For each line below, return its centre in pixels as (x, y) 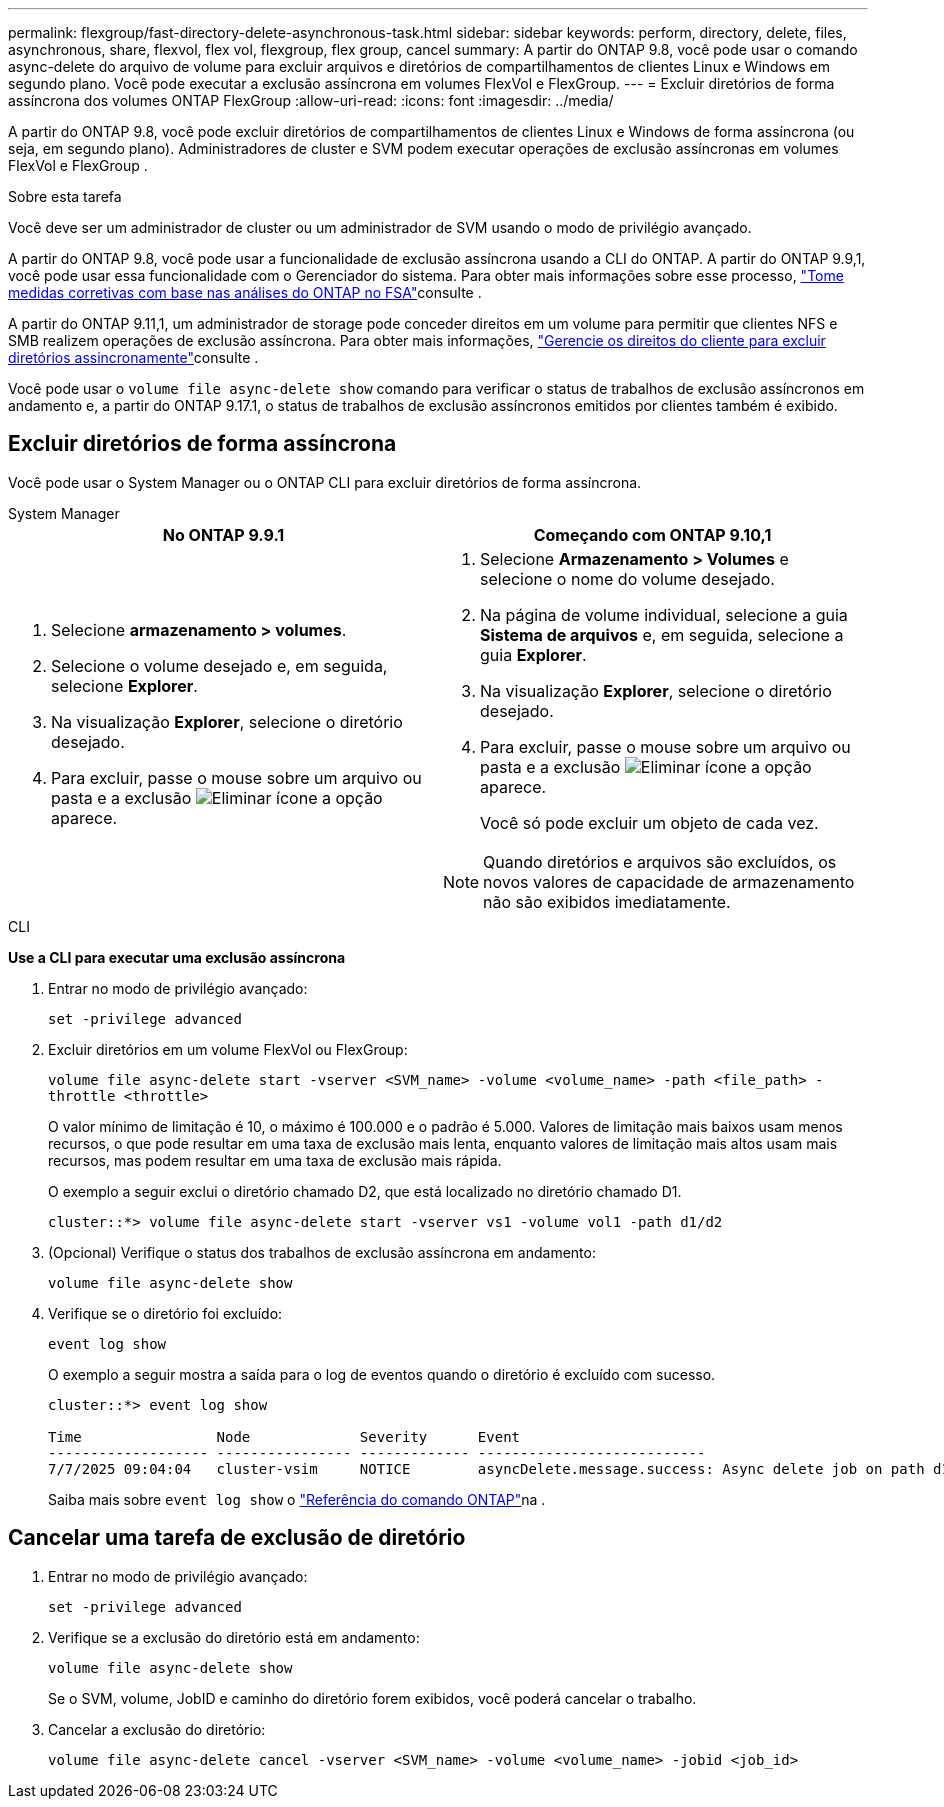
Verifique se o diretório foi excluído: (165, 1313)
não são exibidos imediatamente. (607, 901)
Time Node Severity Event (284, 1436)
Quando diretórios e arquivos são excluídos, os (660, 861)
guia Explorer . (533, 654)
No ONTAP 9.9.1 (223, 534)
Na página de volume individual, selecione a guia (664, 614)
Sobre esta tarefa (65, 196)
